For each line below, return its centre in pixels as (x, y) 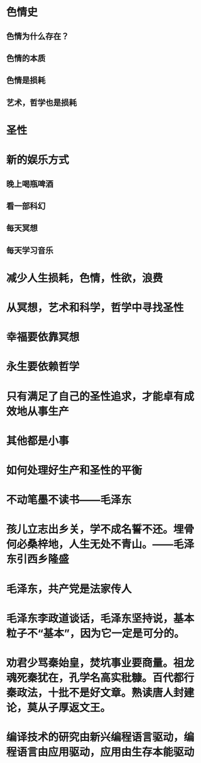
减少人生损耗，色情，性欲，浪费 (85, 278)
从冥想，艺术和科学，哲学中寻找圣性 (95, 308)
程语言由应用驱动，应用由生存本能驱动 (101, 752)
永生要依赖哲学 (43, 367)
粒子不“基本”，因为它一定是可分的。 (95, 633)
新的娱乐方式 (38, 160)
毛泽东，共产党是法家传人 (69, 589)
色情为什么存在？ (38, 36)
